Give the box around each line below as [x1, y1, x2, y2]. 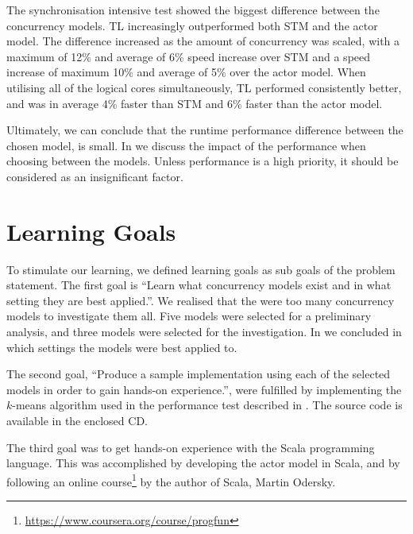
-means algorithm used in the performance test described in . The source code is [12, 397, 403, 413]
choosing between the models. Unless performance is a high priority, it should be [6, 153, 399, 169]
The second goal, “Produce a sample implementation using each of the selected [6, 366, 391, 382]
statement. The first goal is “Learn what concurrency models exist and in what [6, 277, 392, 293]
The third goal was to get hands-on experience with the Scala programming [6, 439, 375, 455]
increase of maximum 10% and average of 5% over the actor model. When [6, 64, 366, 80]
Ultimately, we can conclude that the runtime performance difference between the [6, 122, 403, 138]
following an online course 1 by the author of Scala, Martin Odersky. [6, 470, 336, 489]
